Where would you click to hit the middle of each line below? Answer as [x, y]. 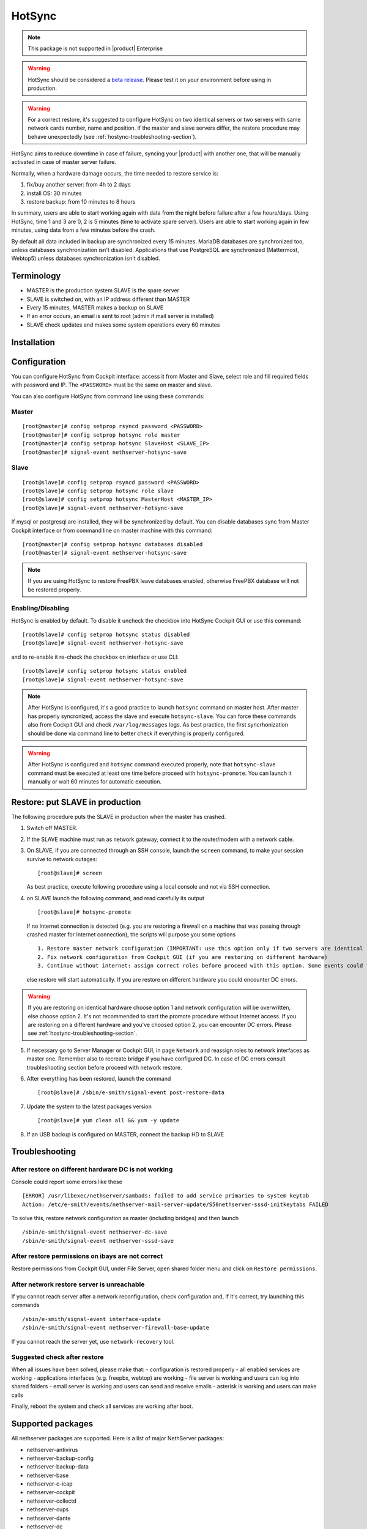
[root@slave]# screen [70, 873]
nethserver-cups [48, 1509]
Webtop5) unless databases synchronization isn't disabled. [86, 258]
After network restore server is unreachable [78, 1284]
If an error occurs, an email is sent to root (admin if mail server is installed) [120, 316]
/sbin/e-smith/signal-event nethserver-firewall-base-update [116, 1328]
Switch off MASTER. [52, 828]
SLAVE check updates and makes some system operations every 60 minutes [123, 325]
